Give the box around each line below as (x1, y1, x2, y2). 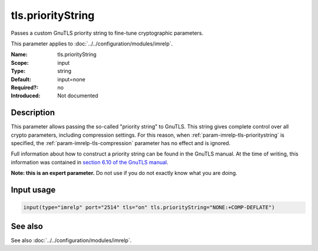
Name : (11, 51, 28, 58)
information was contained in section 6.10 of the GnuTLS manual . (11, 158, 169, 166)
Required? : (11, 84, 38, 91)
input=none (57, 75, 85, 82)
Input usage (11, 184, 56, 194)
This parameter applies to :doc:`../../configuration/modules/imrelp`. (11, 40, 173, 47)
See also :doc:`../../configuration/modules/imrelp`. (11, 236, 132, 244)
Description (11, 108, 55, 118)
